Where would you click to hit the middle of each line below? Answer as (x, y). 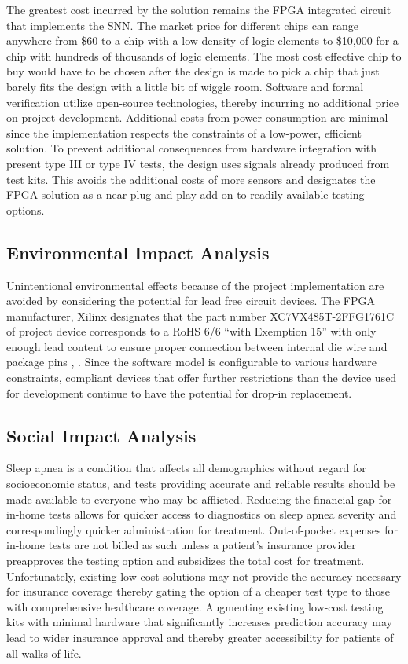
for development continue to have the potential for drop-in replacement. (179, 393)
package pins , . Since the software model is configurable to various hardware (192, 362)
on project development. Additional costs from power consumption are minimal (197, 117)
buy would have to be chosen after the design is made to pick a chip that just (193, 71)
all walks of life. (44, 653)
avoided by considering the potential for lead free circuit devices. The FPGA (191, 301)
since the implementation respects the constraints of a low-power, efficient (184, 132)
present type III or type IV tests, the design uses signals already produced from (198, 163)
